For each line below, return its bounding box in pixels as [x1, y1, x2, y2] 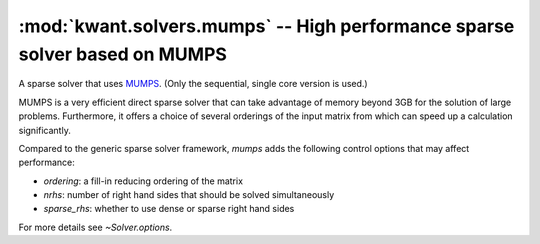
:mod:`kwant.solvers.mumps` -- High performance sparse [18, 15, 515, 37]
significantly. [18, 124, 72, 136]
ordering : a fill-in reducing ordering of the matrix [43, 175, 244, 187]
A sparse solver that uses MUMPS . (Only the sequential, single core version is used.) [18, 78, 369, 90]
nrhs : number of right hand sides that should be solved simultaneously [43, 189, 335, 201]
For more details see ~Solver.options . [18, 221, 173, 233]
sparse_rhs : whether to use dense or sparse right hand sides [43, 203, 295, 215]
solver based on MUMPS [18, 43, 227, 65]
